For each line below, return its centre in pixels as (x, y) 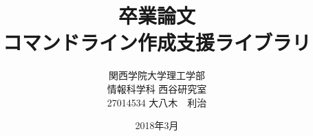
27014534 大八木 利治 (157, 102)
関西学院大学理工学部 (157, 75)
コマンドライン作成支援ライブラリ (156, 42)
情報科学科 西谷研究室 (157, 88)
